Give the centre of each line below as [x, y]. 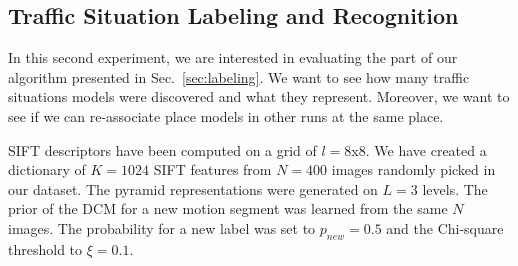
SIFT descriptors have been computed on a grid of [162, 149]
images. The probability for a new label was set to [162, 227]
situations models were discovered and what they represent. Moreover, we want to [259, 96]
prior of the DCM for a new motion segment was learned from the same [228, 208]
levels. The [455, 188]
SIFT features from [212, 169]
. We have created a [426, 149]
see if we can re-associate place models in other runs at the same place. [226, 115]
